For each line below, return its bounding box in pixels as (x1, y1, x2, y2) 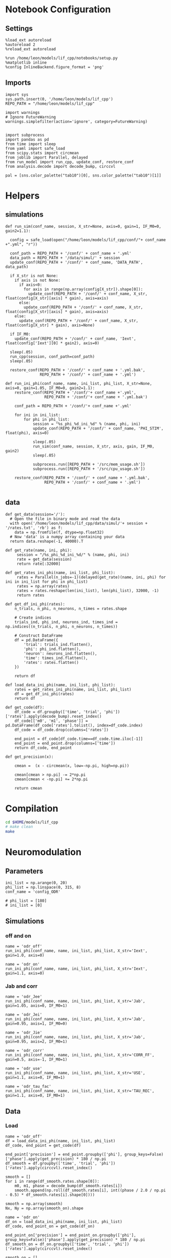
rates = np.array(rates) (16, 583, 70, 588)
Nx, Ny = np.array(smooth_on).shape (5, 1206, 83, 1211)
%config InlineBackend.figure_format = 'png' (5, 65, 104, 70)
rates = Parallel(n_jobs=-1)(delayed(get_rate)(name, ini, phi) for (16, 575, 166, 580)
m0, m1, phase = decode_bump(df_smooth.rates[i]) (14, 1183, 123, 1188)
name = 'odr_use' (5, 1066, 42, 1071)
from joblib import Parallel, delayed (5, 155, 88, 160)
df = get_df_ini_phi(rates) (14, 691, 74, 696)
